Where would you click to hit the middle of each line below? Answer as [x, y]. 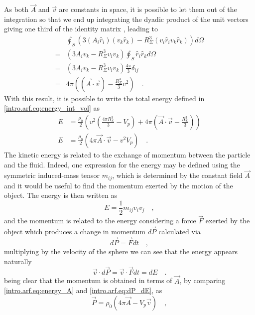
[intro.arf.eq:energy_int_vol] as [52, 108]
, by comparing [202, 280]
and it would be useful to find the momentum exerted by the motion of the [119, 185]
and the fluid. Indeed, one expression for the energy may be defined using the [122, 164]
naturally [18, 261]
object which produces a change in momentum [75, 232]
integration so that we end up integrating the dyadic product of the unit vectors [126, 19]
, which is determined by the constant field [177, 175]
